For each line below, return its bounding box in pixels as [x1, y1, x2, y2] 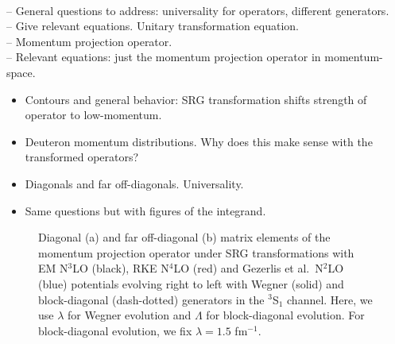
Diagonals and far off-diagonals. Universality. [25, 175, 244, 191]
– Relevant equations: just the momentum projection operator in [6, 48, 321, 65]
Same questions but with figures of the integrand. [25, 202, 266, 218]
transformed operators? [25, 149, 139, 165]
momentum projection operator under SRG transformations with [38, 244, 354, 261]
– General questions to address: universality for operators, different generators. [6, 2, 389, 18]
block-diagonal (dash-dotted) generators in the [38, 291, 265, 307]
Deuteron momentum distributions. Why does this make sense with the [25, 133, 373, 149]
